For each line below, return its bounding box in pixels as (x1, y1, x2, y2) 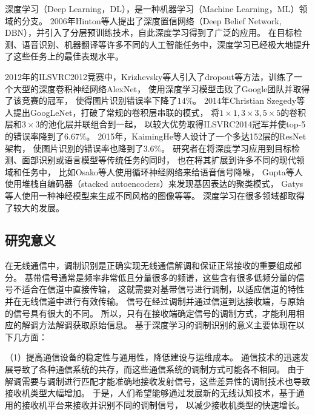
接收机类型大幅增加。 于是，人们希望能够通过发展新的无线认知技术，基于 (5, 386, 296, 399)
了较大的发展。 (5, 201, 64, 214)
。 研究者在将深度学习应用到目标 (161, 141, 291, 154)
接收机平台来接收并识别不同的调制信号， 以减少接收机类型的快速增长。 (21, 398, 305, 411)
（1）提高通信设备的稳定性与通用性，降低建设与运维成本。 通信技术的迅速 (5, 351, 300, 363)
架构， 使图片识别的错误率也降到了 (5, 141, 144, 154)
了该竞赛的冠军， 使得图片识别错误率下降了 (5, 94, 177, 107)
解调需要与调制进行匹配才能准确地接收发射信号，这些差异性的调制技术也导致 (5, 374, 310, 387)
